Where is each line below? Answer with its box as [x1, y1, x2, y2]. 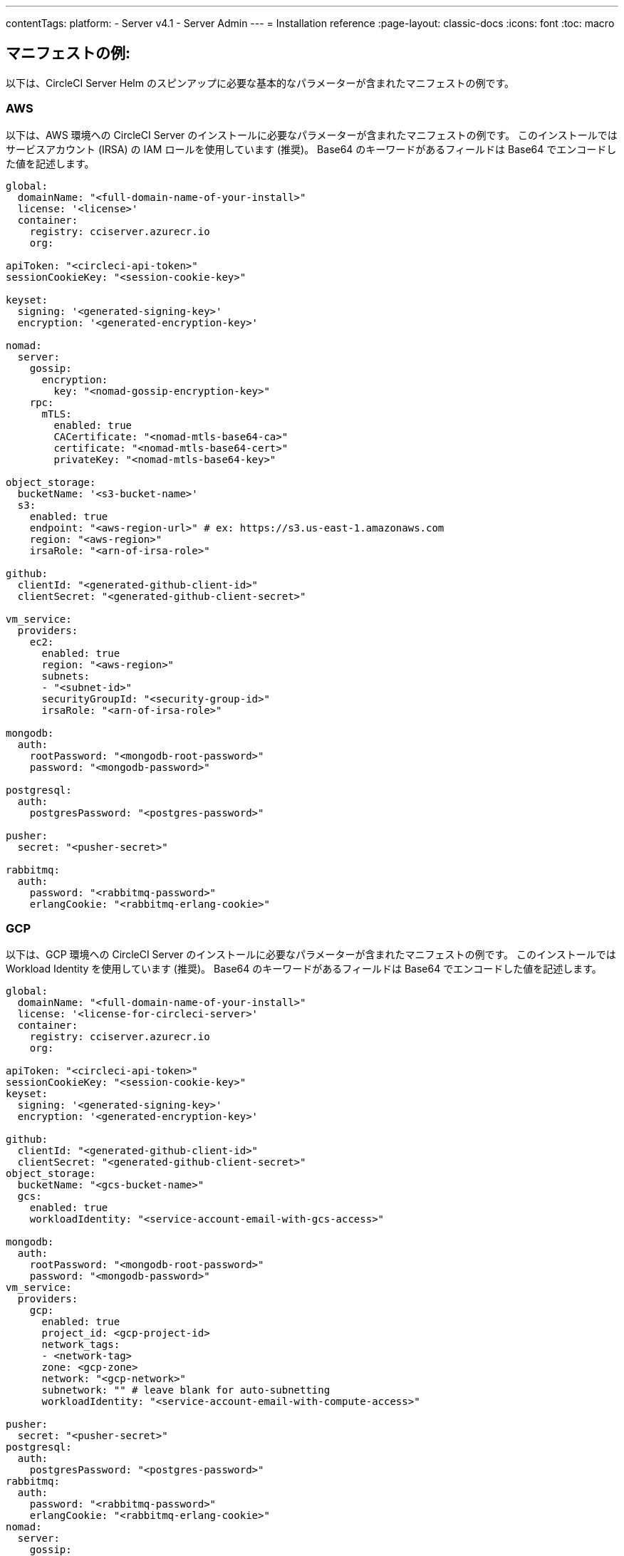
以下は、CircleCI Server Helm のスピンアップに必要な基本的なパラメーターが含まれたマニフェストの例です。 [6, 76, 515, 89]
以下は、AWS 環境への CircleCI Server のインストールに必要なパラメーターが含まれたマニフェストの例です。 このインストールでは [6, 128, 618, 141]
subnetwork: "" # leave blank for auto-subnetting [41, 1384, 331, 1396]
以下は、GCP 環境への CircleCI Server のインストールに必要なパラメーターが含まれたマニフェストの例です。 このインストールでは [6, 948, 616, 961]
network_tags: [41, 1339, 120, 1351]
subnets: [41, 670, 90, 682]
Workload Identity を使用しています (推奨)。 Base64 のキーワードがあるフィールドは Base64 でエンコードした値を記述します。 [6, 963, 602, 975]
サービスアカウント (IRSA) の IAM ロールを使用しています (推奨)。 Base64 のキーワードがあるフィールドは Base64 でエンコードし [6, 142, 617, 155]
